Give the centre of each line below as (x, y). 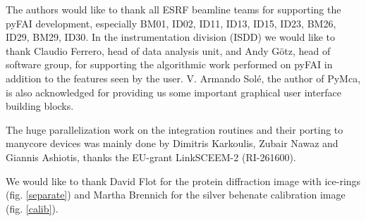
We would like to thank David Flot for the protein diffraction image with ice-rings (183, 181)
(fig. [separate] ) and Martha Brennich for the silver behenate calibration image (176, 195)
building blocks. (40, 106)
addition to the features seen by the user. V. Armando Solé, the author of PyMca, (183, 78)
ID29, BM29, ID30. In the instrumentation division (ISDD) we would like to (171, 37)
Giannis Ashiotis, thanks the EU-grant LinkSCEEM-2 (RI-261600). (151, 157)
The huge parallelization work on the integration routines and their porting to (175, 129)
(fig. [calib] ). (32, 208)
